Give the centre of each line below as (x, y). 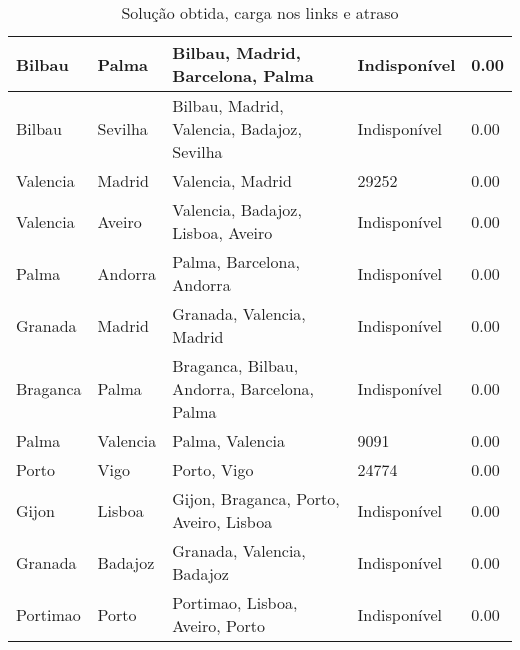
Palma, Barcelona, (236, 261)
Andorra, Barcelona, (243, 388)
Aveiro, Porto (219, 625)
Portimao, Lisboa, (235, 602)
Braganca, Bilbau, (235, 365)
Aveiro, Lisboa (222, 521)
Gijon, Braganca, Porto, (256, 498)
